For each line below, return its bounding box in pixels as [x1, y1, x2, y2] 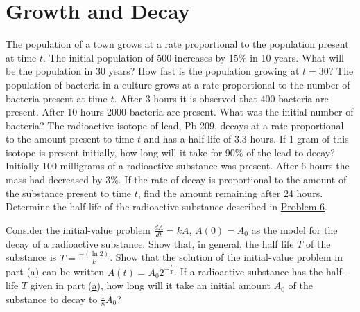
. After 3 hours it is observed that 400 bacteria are [114, 91, 329, 105]
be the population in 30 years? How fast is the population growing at [6, 64, 300, 78]
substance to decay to [6, 291, 98, 306]
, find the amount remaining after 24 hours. [137, 185, 323, 200]
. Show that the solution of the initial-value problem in [110, 250, 343, 264]
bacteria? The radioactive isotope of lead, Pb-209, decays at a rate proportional [6, 118, 344, 132]
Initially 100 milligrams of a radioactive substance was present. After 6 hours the [6, 158, 350, 173]
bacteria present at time [6, 91, 108, 105]
